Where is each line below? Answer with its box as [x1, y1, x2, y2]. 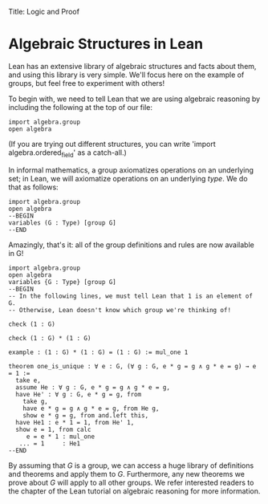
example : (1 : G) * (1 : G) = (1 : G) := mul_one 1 [8, 348, 189, 356]
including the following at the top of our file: [8, 102, 153, 112]
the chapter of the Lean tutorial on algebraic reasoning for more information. [8, 486, 261, 496]
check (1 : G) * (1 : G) [8, 334, 91, 342]
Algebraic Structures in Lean [8, 35, 203, 53]
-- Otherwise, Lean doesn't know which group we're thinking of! [8, 306, 231, 314]
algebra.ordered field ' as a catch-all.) [8, 148, 127, 159]
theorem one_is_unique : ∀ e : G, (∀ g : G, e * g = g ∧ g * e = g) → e [8, 362, 257, 370]
